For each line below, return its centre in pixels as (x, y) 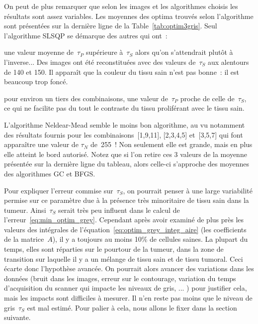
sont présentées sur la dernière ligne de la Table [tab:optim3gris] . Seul (111, 26)
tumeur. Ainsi (25, 210)
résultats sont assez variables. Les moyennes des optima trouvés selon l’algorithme (129, 16)
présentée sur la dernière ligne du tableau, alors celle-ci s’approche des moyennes (127, 164)
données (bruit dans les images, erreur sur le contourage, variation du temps (120, 278)
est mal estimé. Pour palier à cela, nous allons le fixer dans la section (132, 307)
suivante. (17, 317)
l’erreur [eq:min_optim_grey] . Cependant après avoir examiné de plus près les (124, 220)
